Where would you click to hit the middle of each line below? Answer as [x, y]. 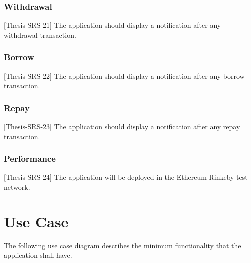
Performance [30, 158]
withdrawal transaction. [40, 35]
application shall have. [38, 255]
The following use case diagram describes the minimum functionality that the [123, 245]
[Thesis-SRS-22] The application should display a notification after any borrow [124, 76]
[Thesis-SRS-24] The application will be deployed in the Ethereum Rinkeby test [126, 177]
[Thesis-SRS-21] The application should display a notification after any [113, 25]
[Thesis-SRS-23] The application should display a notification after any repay [122, 127]
